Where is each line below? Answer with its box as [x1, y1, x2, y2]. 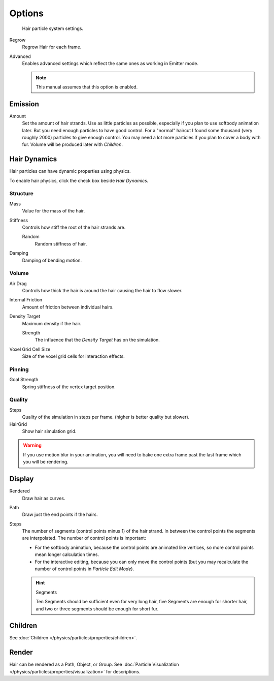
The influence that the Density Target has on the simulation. [35, 337, 160, 343]
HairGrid [9, 421, 27, 427]
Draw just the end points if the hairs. [22, 511, 98, 518]
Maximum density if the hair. [22, 320, 82, 326]
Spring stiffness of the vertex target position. [22, 384, 116, 390]
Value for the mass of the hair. [22, 208, 85, 214]
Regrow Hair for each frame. [22, 44, 82, 50]
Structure [9, 190, 34, 197]
